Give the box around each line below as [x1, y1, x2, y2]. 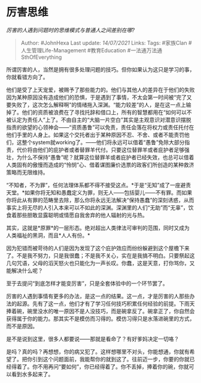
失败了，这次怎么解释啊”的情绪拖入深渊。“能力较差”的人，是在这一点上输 [11, 101, 191, 108]
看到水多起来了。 [11, 370, 54, 378]
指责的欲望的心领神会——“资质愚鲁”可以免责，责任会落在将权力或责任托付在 [6, 124, 194, 131]
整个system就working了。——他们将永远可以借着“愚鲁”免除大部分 [22, 139, 185, 146]
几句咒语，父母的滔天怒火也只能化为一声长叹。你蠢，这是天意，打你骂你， [6, 259, 190, 267]
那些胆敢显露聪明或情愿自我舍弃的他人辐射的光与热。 [16, 211, 148, 219]
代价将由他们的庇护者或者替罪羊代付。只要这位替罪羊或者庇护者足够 [16, 146, 184, 153]
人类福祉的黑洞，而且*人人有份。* [6, 232, 91, 239]
